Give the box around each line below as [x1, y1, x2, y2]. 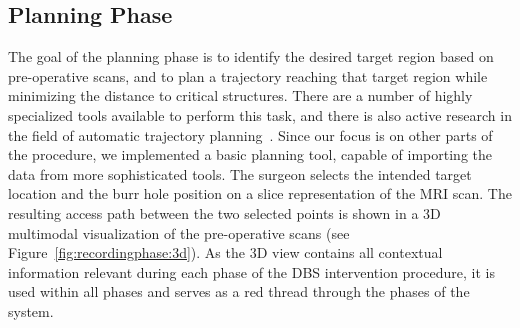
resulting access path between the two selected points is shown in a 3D [8, 202, 441, 223]
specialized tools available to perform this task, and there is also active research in [8, 104, 512, 125]
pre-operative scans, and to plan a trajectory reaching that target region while [8, 65, 488, 86]
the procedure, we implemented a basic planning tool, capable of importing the [8, 144, 492, 165]
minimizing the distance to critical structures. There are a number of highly [8, 85, 473, 106]
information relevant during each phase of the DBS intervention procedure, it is [8, 261, 495, 282]
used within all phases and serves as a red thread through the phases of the [8, 281, 470, 302]
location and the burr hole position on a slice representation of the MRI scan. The [8, 183, 512, 204]
